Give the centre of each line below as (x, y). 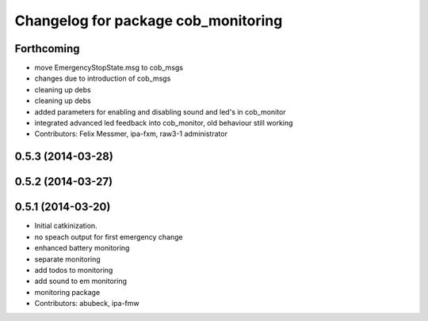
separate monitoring (67, 259)
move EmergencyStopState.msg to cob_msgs (109, 68)
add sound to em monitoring (80, 281)
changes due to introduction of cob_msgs (103, 78)
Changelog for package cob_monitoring (149, 21)
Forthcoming (47, 49)
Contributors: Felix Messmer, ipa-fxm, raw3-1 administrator (131, 134)
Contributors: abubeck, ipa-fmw (87, 304)
